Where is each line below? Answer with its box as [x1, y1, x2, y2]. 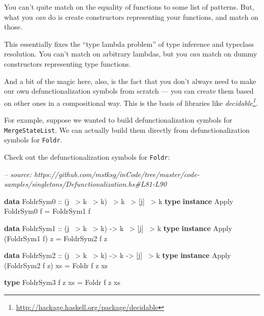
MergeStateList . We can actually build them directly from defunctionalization [4, 124, 250, 135]
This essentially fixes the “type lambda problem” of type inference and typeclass [4, 38, 254, 49]
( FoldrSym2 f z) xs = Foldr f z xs [4, 260, 108, 270]
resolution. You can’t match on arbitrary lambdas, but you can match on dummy [4, 48, 257, 59]
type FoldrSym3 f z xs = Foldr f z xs [4, 277, 120, 288]
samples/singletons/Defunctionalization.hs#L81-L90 [4, 179, 167, 189]
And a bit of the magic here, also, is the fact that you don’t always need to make [4, 75, 256, 86]
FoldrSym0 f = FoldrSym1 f [4, 206, 91, 216]
